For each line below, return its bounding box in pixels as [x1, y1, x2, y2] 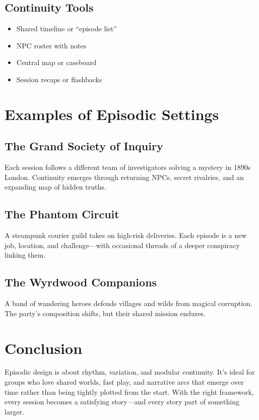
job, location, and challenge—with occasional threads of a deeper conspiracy [5, 239, 240, 250]
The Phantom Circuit [5, 206, 119, 222]
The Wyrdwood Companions [5, 274, 157, 290]
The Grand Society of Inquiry [5, 138, 163, 154]
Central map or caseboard [16, 57, 97, 68]
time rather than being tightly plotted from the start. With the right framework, [5, 386, 254, 397]
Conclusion [5, 337, 83, 358]
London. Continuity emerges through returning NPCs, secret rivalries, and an [5, 171, 244, 182]
